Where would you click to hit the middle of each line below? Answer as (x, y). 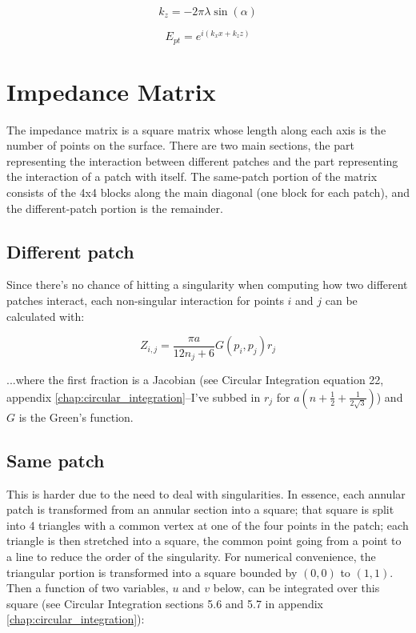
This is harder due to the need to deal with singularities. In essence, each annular (206, 493)
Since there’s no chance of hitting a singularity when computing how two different (207, 284)
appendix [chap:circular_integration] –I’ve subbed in (134, 397)
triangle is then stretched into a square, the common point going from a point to (204, 541)
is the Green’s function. (76, 417)
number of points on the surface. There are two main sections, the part (180, 145)
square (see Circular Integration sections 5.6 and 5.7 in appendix (165, 603)
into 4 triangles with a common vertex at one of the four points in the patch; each (208, 525)
